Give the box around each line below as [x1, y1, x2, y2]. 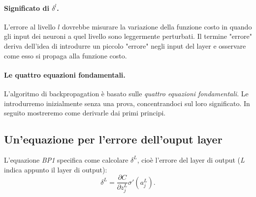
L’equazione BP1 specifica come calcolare [4, 154, 128, 165]
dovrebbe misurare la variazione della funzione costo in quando [62, 21, 252, 31]
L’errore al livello [4, 21, 56, 31]
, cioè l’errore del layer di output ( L [137, 154, 245, 165]
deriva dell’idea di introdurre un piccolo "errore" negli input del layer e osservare [4, 40, 246, 51]
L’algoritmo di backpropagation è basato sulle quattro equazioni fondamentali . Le [4, 88, 249, 98]
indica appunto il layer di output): [4, 164, 107, 174]
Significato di [4, 2, 49, 13]
